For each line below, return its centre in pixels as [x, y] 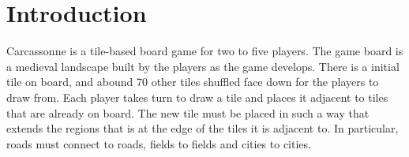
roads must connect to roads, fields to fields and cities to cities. [159, 143]
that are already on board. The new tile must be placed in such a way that [188, 112]
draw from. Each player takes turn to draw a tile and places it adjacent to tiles [197, 97]
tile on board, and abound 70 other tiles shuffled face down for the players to [193, 82]
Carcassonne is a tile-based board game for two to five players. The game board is [205, 51]
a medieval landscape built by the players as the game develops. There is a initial [203, 66]
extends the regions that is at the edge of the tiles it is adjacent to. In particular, [203, 128]
